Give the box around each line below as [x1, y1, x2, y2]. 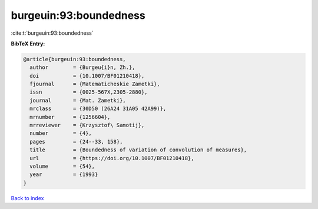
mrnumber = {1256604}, [29, 114, 111, 120]
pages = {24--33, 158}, [29, 138, 123, 145]
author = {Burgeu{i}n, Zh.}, [29, 64, 135, 71]
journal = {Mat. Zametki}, [29, 97, 126, 104]
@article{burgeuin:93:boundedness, [23, 56, 126, 62]
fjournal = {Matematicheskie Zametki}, [29, 81, 160, 88]
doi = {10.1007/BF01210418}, [29, 72, 145, 79]
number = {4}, [29, 130, 92, 137]
